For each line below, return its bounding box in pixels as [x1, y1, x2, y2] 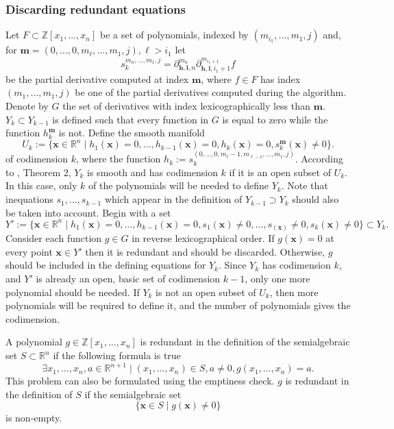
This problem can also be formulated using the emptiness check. [5, 373, 275, 388]
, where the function [76, 151, 161, 166]
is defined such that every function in [52, 112, 209, 126]
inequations [5, 192, 53, 206]
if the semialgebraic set [84, 387, 182, 401]
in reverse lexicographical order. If [132, 231, 275, 245]
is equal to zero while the [222, 112, 328, 126]
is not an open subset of [156, 284, 256, 299]
